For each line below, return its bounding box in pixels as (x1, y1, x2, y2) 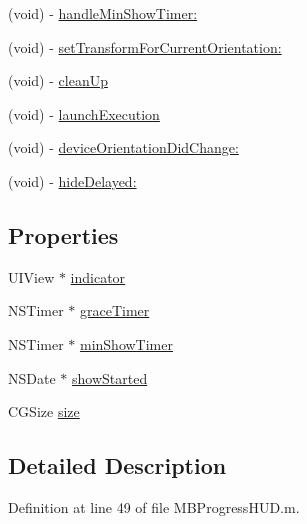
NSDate (8, 367, 56, 388)
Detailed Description (8, 450, 227, 481)
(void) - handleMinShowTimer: (8, 3, 198, 23)
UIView (8, 266, 55, 287)
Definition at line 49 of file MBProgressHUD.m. (8, 496, 300, 517)
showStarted (71, 367, 148, 388)
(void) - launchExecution (8, 103, 160, 124)
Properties (8, 219, 119, 250)
